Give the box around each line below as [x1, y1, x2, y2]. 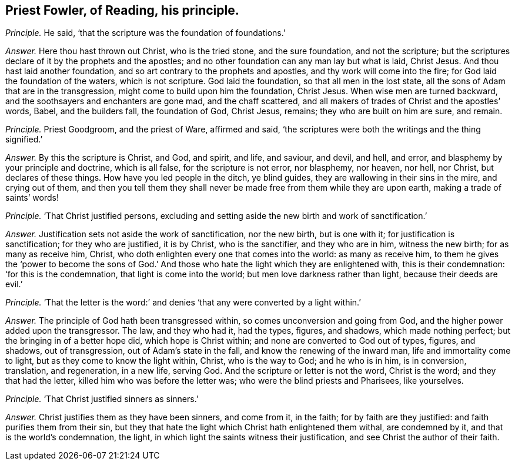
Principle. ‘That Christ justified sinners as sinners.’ [5, 394, 199, 404]
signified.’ [5, 134, 43, 145]
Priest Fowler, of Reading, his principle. [5, 3, 239, 18]
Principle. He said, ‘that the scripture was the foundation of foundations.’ [5, 28, 286, 38]
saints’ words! [5, 192, 59, 203]
